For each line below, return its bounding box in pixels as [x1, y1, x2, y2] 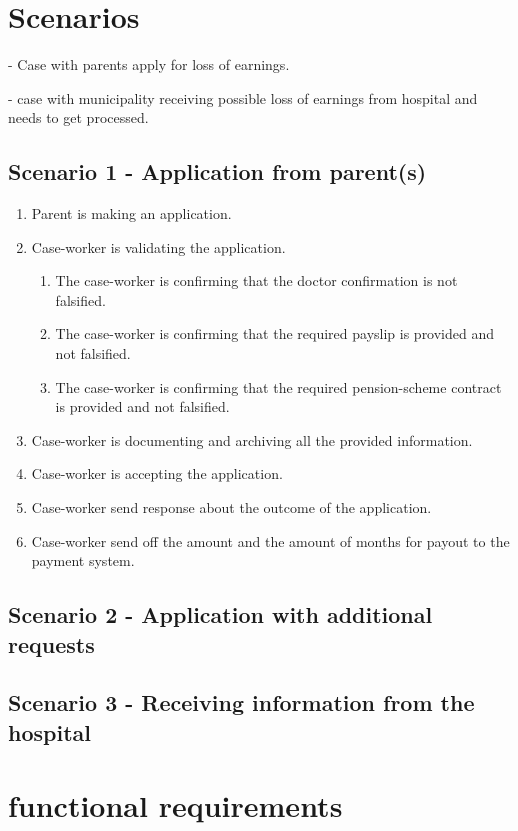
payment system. [31, 550, 135, 571]
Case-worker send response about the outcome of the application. [31, 497, 432, 518]
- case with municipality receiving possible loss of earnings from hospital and [8, 87, 478, 108]
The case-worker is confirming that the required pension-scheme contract [55, 376, 502, 397]
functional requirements [8, 785, 343, 826]
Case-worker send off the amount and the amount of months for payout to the [31, 530, 510, 551]
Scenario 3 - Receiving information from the [8, 687, 475, 718]
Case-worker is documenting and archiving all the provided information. [31, 429, 473, 450]
